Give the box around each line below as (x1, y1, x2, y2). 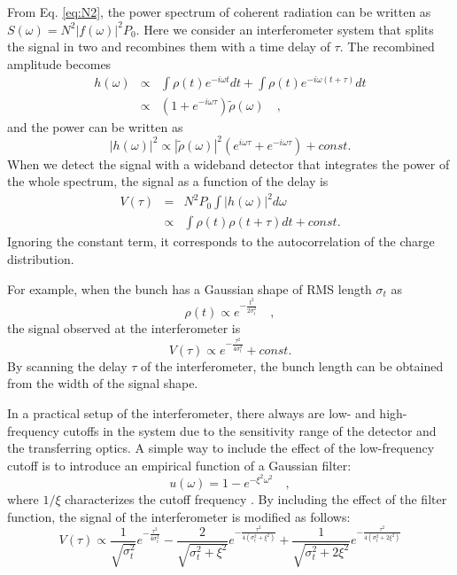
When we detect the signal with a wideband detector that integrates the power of (7, 154, 450, 173)
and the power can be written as (7, 117, 183, 136)
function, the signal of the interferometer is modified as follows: (7, 507, 351, 525)
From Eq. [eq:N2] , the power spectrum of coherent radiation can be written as (7, 3, 431, 20)
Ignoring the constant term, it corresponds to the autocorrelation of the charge (7, 232, 435, 251)
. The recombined (339, 37, 435, 56)
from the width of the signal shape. (7, 374, 198, 392)
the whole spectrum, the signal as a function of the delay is (7, 172, 329, 190)
